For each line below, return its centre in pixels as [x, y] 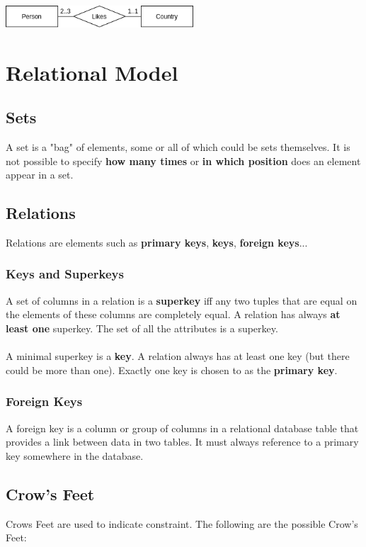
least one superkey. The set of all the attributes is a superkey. [142, 328]
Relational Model [92, 72]
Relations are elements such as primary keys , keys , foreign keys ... [157, 242]
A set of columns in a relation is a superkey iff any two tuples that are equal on [182, 300]
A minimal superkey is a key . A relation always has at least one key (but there [178, 356]
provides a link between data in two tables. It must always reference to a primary [182, 442]
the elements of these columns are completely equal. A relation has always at [173, 314]
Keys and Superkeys [65, 274]
